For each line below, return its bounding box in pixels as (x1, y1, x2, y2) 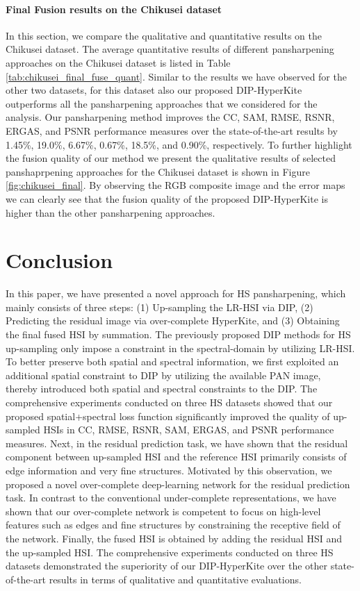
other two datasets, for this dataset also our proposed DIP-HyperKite (6, 83, 302, 97)
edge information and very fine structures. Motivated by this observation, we (6, 463, 332, 477)
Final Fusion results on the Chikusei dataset (6, 1, 222, 16)
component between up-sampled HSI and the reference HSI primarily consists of (6, 449, 347, 464)
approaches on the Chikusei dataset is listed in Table (6, 55, 231, 69)
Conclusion (6, 246, 113, 274)
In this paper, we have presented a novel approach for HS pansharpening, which (6, 286, 346, 301)
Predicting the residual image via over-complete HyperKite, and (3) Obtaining (6, 313, 340, 328)
